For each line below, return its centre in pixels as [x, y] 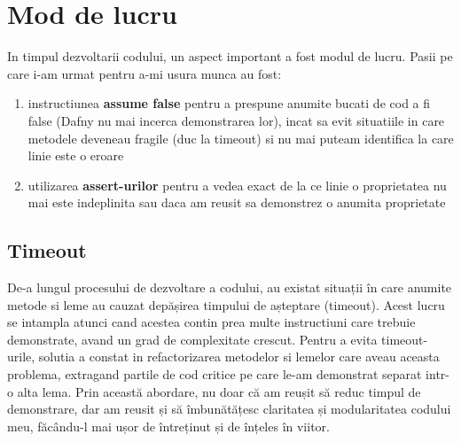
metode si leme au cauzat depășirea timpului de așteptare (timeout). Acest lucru [226, 304]
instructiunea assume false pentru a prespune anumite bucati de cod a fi [229, 103]
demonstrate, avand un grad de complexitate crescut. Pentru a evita [192, 339]
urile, [21, 357]
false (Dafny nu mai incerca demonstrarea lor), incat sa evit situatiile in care [236, 120]
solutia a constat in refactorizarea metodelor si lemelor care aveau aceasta [239, 357]
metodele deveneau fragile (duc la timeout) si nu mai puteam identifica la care [241, 138]
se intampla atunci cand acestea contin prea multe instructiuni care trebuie [211, 322]
